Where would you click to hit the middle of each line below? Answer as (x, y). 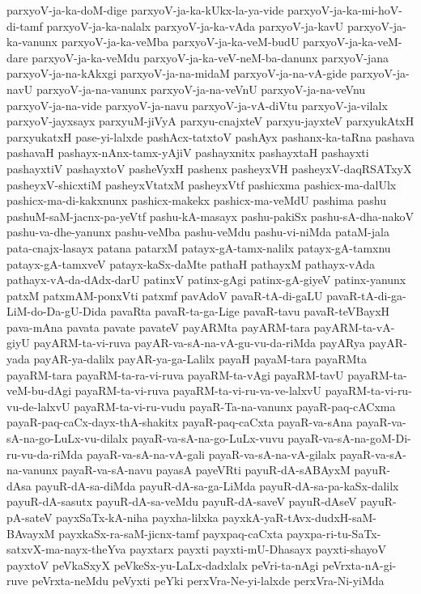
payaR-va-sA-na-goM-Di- (349, 438)
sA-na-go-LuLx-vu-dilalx (67, 438)
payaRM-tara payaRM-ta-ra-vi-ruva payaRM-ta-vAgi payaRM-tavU (175, 374)
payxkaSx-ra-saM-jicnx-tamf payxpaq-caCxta (171, 533)
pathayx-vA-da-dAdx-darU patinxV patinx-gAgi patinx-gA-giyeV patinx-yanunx (206, 280)
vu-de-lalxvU (38, 406)
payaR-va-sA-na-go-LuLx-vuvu (208, 438)
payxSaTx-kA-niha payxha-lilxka (137, 517)
